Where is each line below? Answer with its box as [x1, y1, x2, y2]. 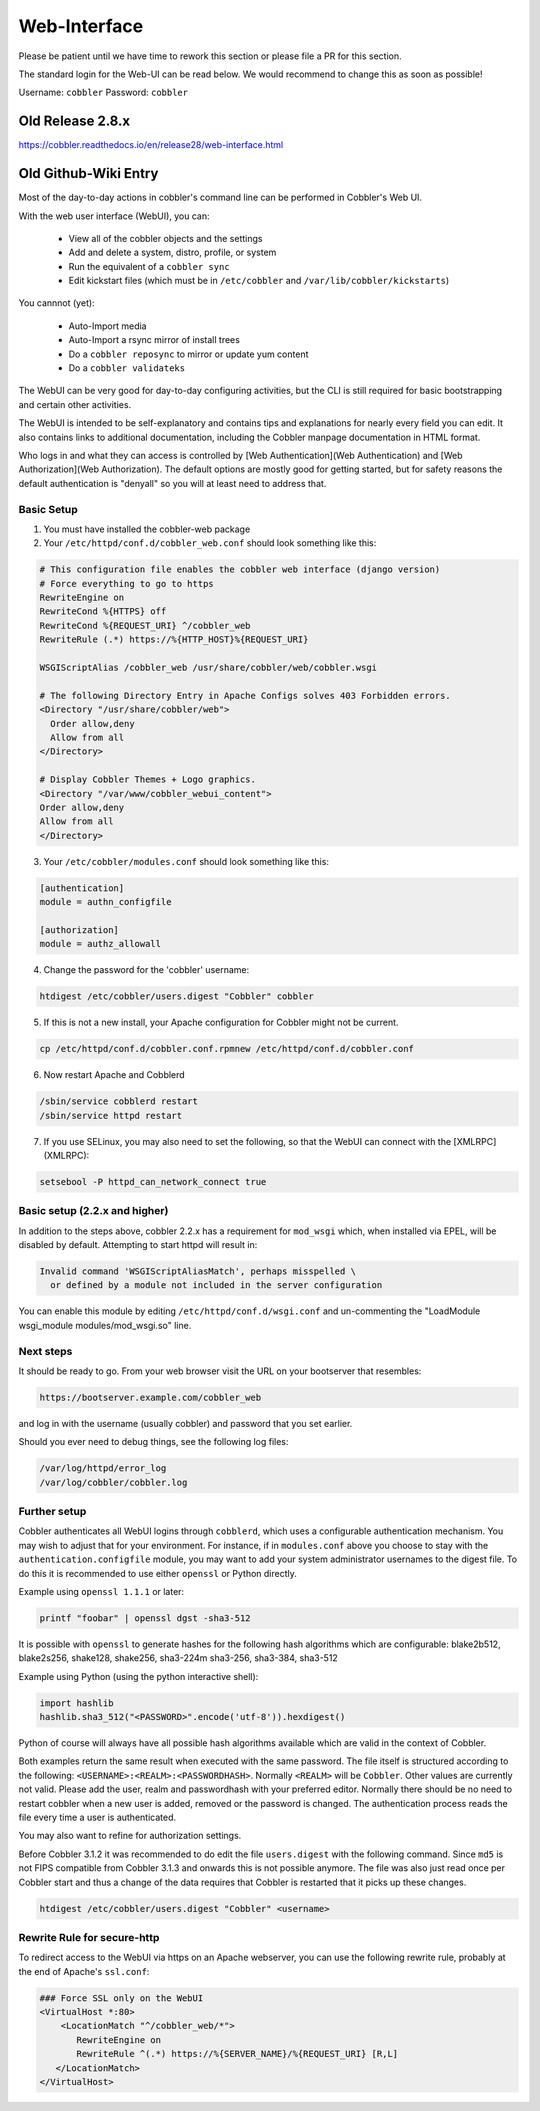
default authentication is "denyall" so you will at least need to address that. [18, 477, 327, 489]
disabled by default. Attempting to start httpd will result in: [18, 1239, 258, 1251]
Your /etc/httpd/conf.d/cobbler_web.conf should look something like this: [43, 537, 377, 549]
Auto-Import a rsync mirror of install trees [68, 334, 240, 346]
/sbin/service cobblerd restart [39, 1096, 199, 1107]
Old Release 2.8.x [18, 113, 131, 130]
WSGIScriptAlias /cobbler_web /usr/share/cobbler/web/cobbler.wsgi [39, 662, 378, 674]
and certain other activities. [18, 398, 132, 410]
